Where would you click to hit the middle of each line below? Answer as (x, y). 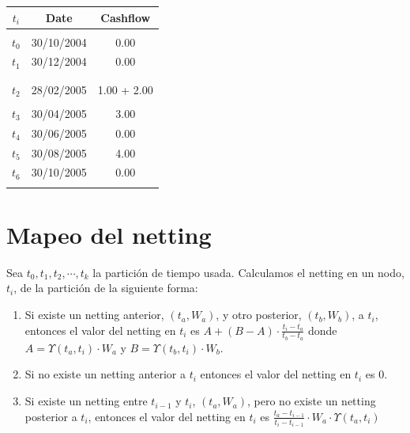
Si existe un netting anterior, (94, 315)
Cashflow (126, 17)
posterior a (51, 416)
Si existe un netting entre (86, 401)
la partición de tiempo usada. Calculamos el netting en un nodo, (248, 272)
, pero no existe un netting (312, 401)
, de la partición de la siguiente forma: (106, 288)
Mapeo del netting (109, 234)
